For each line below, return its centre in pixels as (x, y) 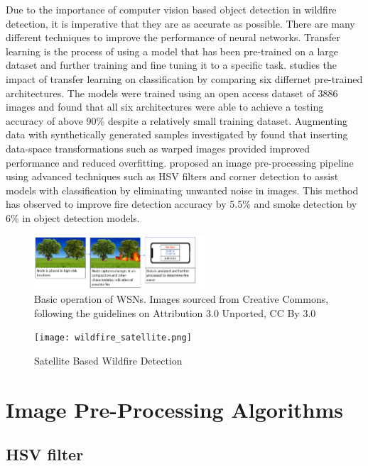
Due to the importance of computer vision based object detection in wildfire (171, 9)
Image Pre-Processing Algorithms (175, 409)
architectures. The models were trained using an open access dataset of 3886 (172, 93)
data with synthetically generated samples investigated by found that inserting (177, 134)
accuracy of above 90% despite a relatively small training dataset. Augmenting (177, 120)
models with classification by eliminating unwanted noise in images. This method (182, 190)
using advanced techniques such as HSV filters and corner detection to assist (172, 176)
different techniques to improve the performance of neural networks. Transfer (173, 37)
